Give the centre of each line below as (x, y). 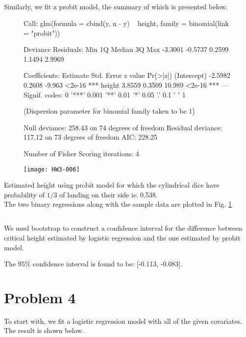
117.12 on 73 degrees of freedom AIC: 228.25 (91, 137)
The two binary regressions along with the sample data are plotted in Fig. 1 (118, 204)
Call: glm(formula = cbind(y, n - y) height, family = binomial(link (126, 23)
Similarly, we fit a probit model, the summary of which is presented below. (116, 7)
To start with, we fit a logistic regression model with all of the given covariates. (123, 321)
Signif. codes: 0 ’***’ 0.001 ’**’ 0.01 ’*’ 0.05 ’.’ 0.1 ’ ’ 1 (105, 94)
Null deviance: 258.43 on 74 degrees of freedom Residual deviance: (123, 127)
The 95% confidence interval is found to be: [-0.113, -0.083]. (93, 264)
